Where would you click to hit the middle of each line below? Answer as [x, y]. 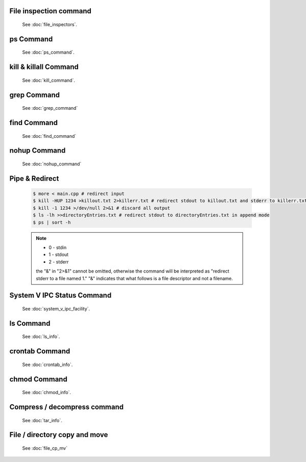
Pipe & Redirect [34, 178]
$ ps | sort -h [52, 222]
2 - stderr [59, 262]
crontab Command [40, 351]
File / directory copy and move [59, 435]
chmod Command [38, 379]
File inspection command [50, 11]
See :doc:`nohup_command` [52, 164]
